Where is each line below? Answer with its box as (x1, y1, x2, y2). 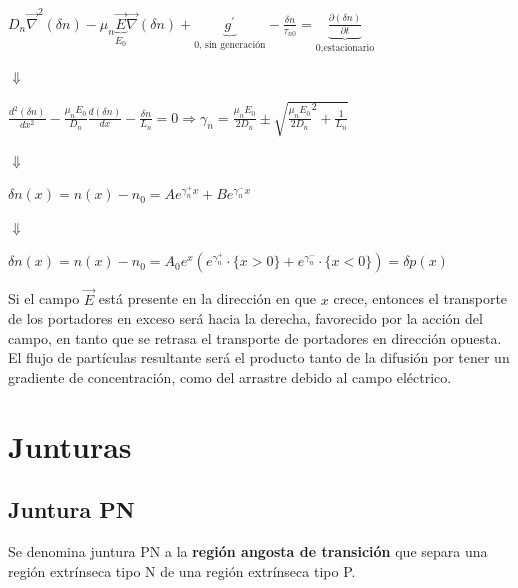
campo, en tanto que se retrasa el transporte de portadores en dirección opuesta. (8, 327, 502, 348)
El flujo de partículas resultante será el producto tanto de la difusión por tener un (8, 347, 510, 368)
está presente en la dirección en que (98, 288, 317, 309)
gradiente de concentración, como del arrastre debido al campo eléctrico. (8, 366, 452, 387)
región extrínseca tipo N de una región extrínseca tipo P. (8, 560, 356, 581)
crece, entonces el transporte (333, 288, 508, 309)
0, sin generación (194, 39, 266, 50)
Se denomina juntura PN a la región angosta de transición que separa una (8, 541, 488, 562)
